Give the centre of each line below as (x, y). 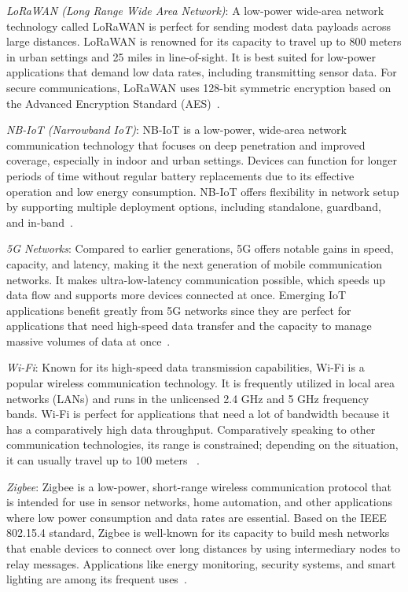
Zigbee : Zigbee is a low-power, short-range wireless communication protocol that (199, 486)
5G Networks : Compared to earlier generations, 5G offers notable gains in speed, (200, 248)
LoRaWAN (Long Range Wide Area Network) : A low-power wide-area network (195, 10)
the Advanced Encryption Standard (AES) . (113, 103)
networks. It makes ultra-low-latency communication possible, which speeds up (196, 279)
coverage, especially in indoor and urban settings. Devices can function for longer (202, 160)
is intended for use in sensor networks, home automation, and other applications (200, 502)
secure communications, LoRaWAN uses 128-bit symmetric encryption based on (199, 87)
